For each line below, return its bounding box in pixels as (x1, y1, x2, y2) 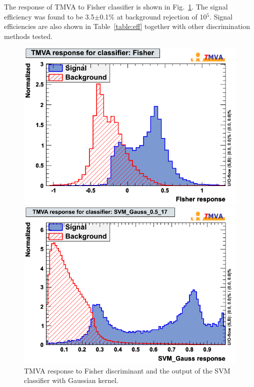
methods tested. (4, 30, 52, 41)
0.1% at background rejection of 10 (99, 11, 207, 21)
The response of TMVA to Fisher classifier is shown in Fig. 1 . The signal (4, 1, 228, 11)
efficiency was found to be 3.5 (4, 11, 94, 21)
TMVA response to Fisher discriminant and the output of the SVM (24, 365, 230, 375)
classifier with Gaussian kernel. (24, 375, 118, 385)
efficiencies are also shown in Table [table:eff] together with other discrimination (4, 21, 250, 31)
